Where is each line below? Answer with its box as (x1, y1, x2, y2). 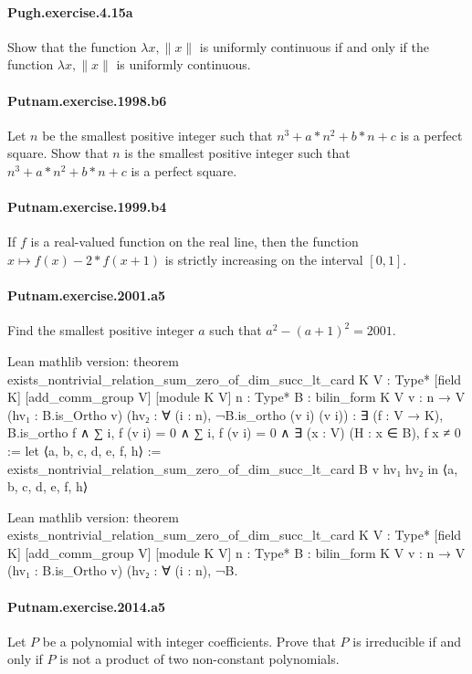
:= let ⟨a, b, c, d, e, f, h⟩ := (7, 440, 162, 459)
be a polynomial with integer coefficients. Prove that (42, 631, 336, 650)
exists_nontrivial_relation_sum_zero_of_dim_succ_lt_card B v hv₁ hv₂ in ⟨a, (7, 458, 458, 478)
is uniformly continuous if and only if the (199, 37, 429, 56)
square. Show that (7, 143, 109, 163)
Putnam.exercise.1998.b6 (7, 90, 167, 110)
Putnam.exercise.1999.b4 (7, 197, 167, 216)
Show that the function (7, 37, 137, 56)
